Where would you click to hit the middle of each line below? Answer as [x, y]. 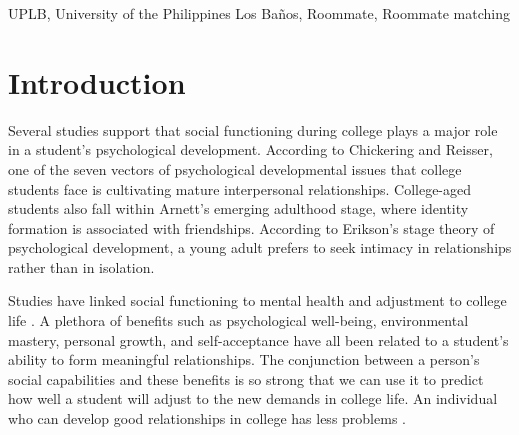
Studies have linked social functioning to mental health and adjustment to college [257, 300]
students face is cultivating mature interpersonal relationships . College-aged [240, 188]
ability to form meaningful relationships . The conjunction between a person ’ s [244, 359]
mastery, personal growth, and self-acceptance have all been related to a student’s [258, 339]
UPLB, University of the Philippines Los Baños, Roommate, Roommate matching [259, 13]
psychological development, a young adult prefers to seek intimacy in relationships [260, 247]
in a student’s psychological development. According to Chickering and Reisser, [250, 149]
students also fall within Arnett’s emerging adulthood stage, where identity [238, 208]
